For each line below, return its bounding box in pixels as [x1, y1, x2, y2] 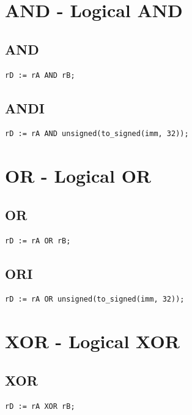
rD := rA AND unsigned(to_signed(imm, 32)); [5, 129, 189, 139]
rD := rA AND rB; [5, 70, 75, 80]
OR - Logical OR [5, 163, 152, 188]
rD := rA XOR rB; [5, 402, 75, 411]
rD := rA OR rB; [5, 236, 71, 245]
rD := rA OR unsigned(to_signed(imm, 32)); [5, 295, 185, 304]
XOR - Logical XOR [5, 329, 180, 354]
